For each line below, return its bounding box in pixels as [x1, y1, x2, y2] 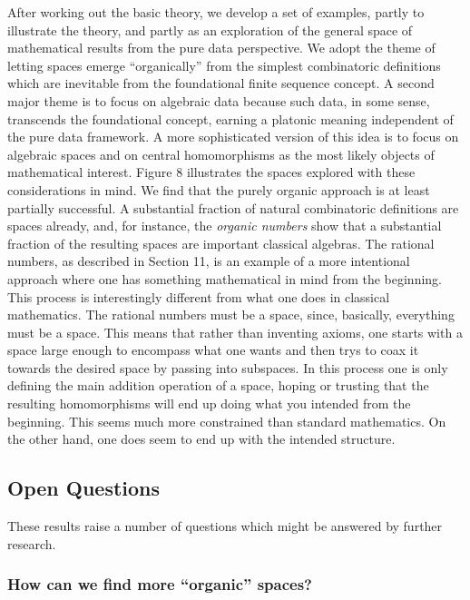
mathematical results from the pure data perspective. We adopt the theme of [7, 38, 436, 57]
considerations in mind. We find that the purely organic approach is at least [7, 180, 430, 199]
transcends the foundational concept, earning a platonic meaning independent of [7, 109, 454, 128]
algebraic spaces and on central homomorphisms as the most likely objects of [7, 144, 435, 163]
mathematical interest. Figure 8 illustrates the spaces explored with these [7, 162, 416, 182]
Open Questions [7, 474, 161, 502]
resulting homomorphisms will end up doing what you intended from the [7, 394, 411, 413]
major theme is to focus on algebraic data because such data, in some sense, [7, 91, 430, 110]
